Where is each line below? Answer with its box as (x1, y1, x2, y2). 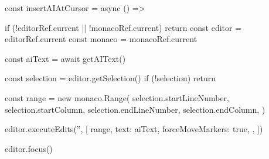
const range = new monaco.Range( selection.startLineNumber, (5, 91, 229, 103)
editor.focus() (5, 142, 53, 154)
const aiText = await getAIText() (5, 52, 126, 64)
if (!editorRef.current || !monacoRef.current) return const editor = (5, 21, 242, 33)
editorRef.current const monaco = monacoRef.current (5, 33, 198, 45)
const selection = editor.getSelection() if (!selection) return (5, 72, 216, 84)
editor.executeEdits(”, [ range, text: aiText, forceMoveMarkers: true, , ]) (5, 123, 263, 135)
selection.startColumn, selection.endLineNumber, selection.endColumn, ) (5, 103, 265, 115)
